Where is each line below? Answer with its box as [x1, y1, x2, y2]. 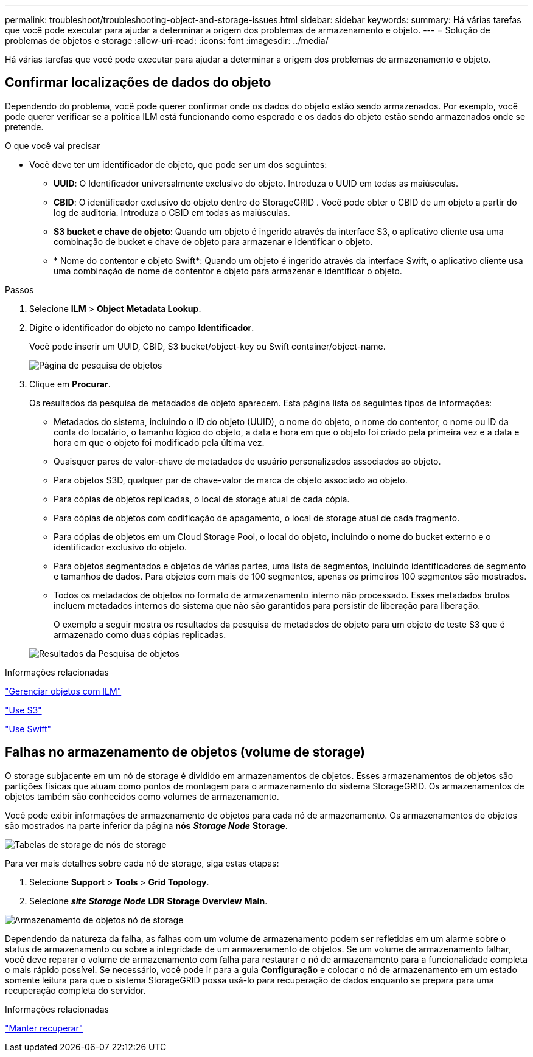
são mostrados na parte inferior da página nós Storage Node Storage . [5, 820, 288, 831]
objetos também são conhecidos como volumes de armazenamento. [5, 791, 279, 802]
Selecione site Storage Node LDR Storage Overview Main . [29, 895, 268, 906]
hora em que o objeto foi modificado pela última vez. [54, 437, 265, 448]
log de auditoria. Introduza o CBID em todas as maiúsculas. [54, 207, 290, 218]
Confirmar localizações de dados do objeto [5, 75, 271, 91]
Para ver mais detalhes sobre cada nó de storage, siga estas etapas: [5, 858, 279, 868]
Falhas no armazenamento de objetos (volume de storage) [5, 744, 365, 760]
